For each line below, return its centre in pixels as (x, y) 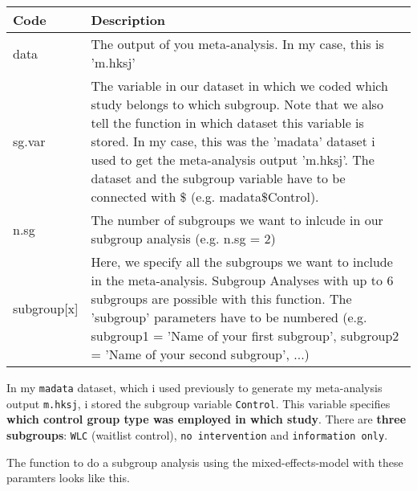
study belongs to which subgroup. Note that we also (237, 104)
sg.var (29, 141)
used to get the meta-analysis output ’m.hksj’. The (233, 160)
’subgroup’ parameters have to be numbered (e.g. (229, 317)
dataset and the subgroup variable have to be (218, 178)
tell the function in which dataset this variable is (227, 123)
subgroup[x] (46, 308)
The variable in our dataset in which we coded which (239, 86)
